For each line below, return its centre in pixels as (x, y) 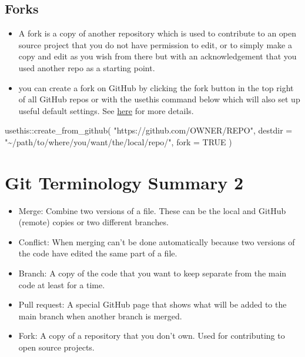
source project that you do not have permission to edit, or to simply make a (155, 44)
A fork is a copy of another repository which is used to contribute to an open (157, 33)
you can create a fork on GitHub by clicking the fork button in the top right (156, 87)
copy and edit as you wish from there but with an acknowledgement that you (157, 56)
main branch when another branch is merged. (100, 316)
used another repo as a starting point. (87, 67)
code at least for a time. (62, 284)
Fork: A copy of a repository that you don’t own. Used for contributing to (152, 336)
